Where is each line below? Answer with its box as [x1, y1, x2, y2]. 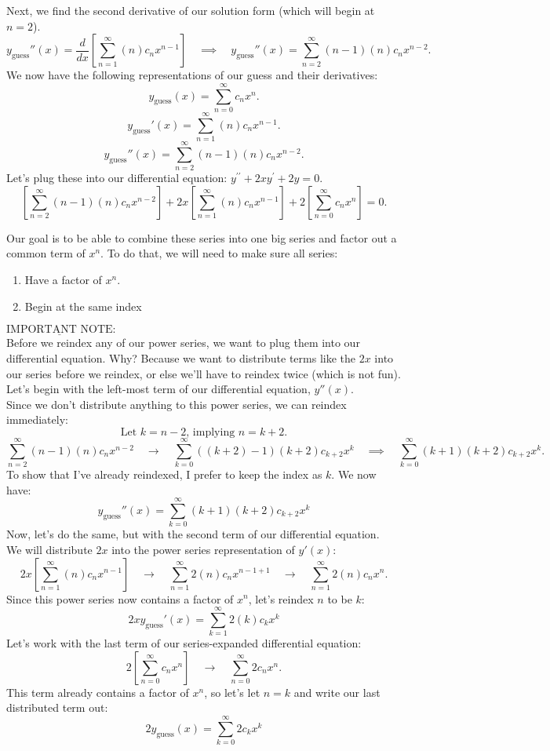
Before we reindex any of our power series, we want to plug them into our [6, 334, 360, 351]
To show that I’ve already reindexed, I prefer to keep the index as [6, 466, 322, 483]
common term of [6, 245, 86, 261]
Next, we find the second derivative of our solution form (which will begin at [6, 2, 375, 18]
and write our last [293, 684, 381, 700]
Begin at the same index [24, 297, 142, 314]
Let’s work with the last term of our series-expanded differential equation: [6, 635, 362, 651]
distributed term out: [6, 699, 108, 716]
